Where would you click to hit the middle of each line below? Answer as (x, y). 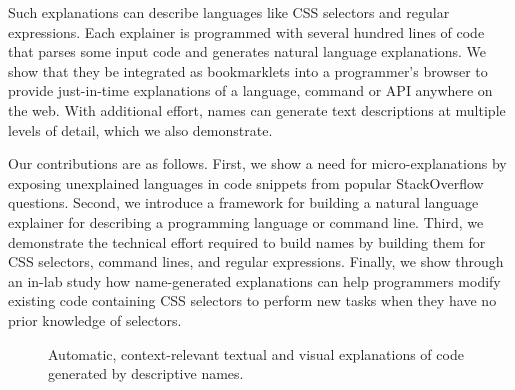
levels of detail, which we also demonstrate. (140, 129)
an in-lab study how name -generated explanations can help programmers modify (254, 280)
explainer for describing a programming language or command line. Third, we (246, 221)
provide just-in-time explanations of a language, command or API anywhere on (250, 90)
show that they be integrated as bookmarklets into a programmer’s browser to (248, 70)
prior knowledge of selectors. (95, 319)
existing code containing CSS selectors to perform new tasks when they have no (252, 300)
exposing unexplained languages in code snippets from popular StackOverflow (246, 182)
